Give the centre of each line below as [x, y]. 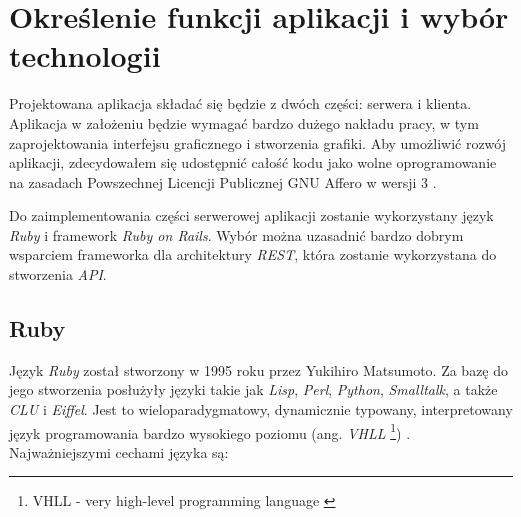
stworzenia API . [58, 274]
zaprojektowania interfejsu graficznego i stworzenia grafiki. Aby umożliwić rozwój [257, 142]
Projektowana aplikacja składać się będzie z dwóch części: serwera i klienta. [240, 103]
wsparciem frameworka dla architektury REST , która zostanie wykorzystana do [253, 254]
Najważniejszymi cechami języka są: [119, 451]
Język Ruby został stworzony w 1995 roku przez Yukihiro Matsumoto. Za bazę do [259, 369]
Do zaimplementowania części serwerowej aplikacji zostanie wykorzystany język [251, 215]
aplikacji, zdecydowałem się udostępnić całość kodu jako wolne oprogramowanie [253, 162]
